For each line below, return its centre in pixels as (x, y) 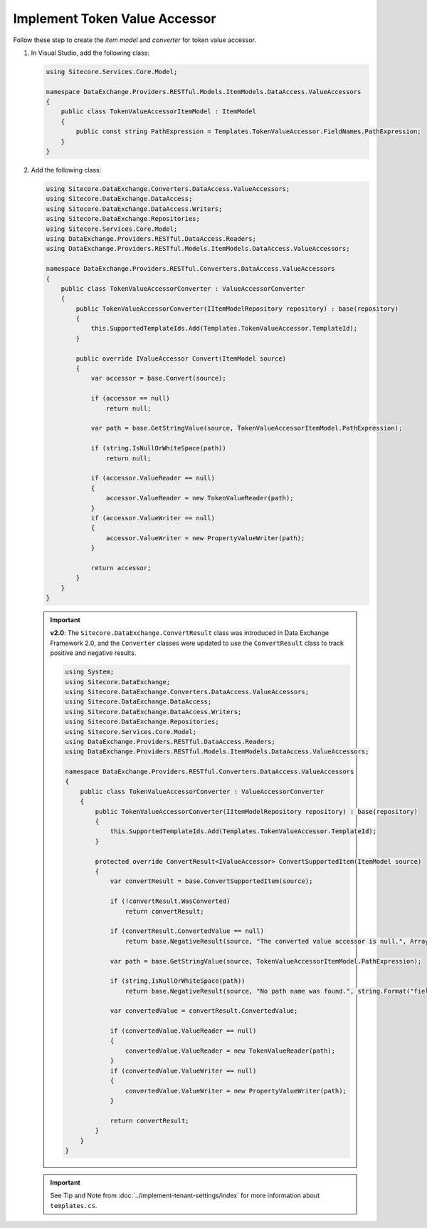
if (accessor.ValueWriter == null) (153, 518)
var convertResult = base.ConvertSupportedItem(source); (211, 881)
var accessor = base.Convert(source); (159, 378)
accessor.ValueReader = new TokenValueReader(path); (200, 498)
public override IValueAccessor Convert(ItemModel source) (181, 358)
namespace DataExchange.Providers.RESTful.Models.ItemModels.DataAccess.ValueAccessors (204, 92)
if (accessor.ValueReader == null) (153, 478)
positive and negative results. (93, 653)
